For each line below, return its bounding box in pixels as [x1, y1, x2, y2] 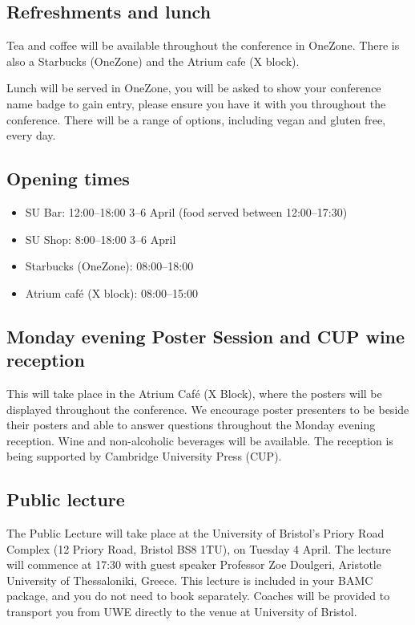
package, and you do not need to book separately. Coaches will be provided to [6, 587, 390, 604]
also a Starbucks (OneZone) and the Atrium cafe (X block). [6, 52, 300, 69]
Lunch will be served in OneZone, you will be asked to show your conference [6, 79, 381, 96]
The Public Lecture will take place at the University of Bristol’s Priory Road [6, 525, 385, 542]
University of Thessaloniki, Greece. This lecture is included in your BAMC [6, 571, 373, 588]
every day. [6, 127, 56, 144]
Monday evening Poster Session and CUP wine [6, 323, 405, 348]
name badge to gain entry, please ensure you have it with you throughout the [6, 95, 386, 112]
